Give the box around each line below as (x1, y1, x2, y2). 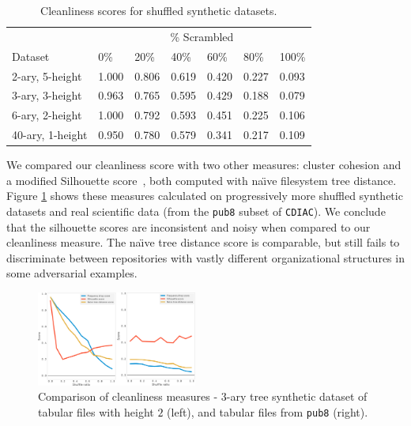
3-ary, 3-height (12, 87, 82, 104)
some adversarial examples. (6, 265, 138, 281)
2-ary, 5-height (12, 67, 82, 84)
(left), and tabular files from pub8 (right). (167, 403, 368, 420)
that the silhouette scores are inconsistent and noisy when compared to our (6, 218, 371, 235)
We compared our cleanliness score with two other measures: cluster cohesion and (6, 156, 402, 173)
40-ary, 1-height (12, 126, 88, 143)
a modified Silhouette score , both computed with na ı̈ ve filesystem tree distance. (6, 172, 397, 188)
